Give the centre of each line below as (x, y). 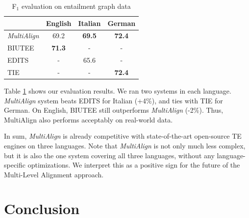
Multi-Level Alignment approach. (54, 174)
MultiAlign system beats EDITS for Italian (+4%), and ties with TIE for (113, 100)
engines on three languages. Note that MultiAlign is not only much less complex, (125, 146)
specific (15, 165)
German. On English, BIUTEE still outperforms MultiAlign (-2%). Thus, (114, 110)
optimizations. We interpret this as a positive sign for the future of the (134, 165)
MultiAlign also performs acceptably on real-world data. (88, 119)
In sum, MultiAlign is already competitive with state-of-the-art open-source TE (123, 136)
